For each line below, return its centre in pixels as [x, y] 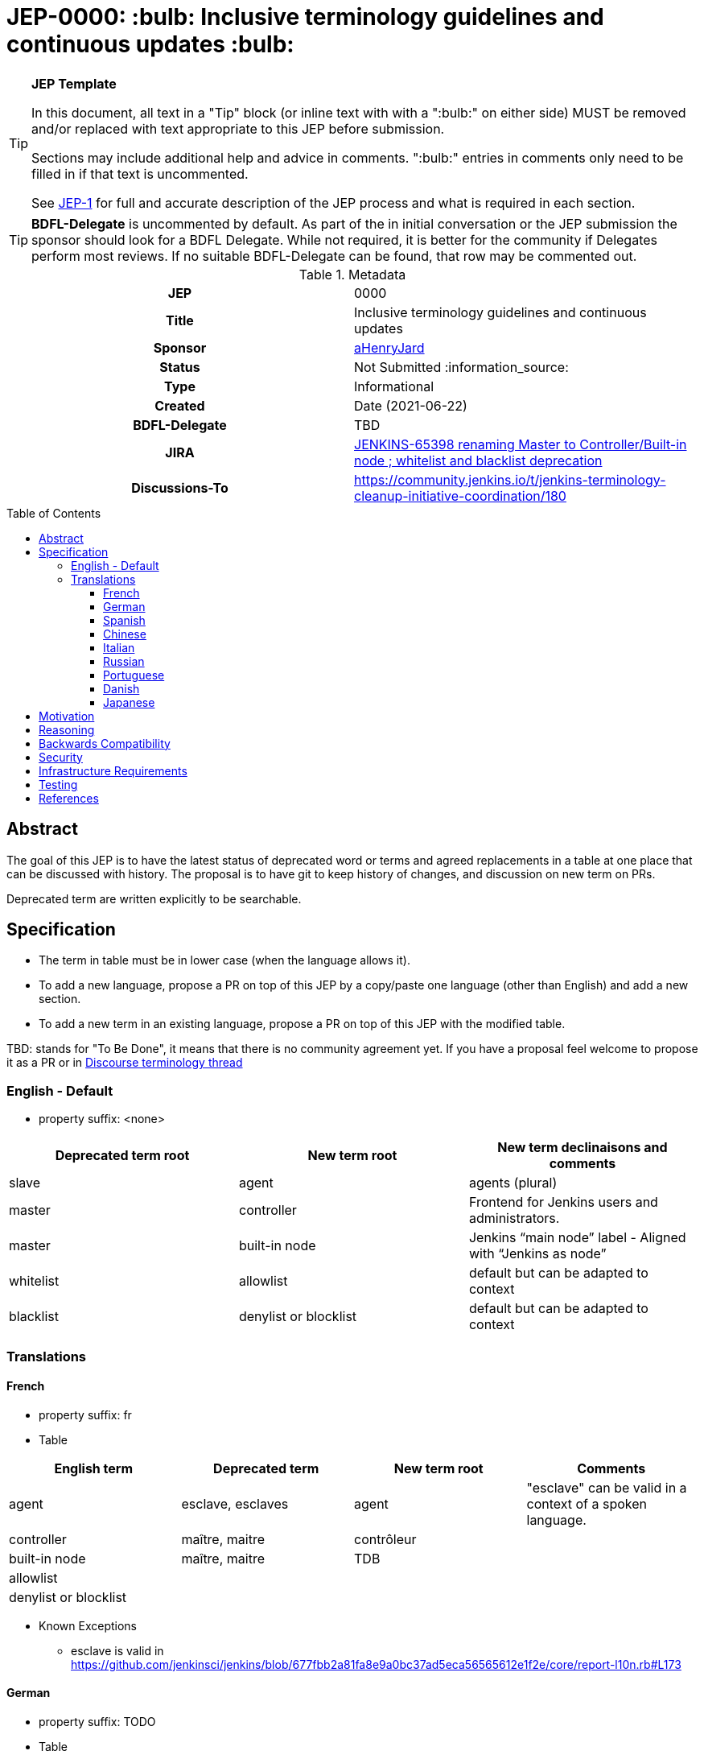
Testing [58, 784]
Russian [124, 661]
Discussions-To [180, 487]
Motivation [67, 716]
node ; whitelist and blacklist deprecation [478, 460]
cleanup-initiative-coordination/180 [460, 496]
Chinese [125, 634]
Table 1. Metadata [352, 274]
